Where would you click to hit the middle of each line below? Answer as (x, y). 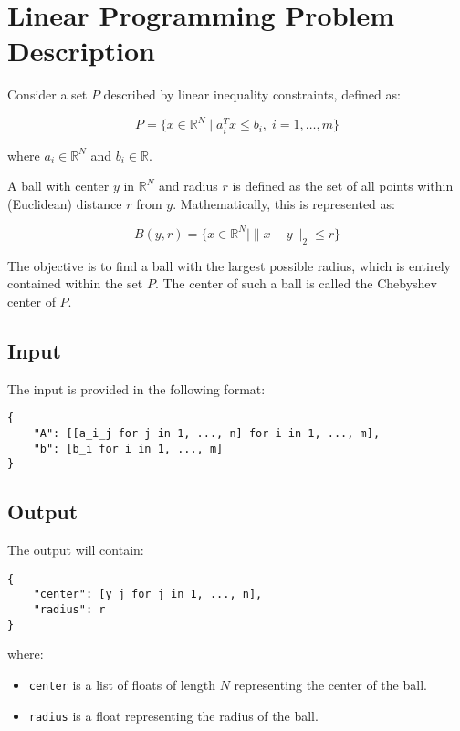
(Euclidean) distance (65, 203)
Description (82, 51)
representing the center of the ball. (330, 684)
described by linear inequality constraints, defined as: (252, 94)
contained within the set (75, 283)
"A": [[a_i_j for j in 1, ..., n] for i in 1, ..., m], (207, 433)
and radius (188, 186)
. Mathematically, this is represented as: (284, 203)
